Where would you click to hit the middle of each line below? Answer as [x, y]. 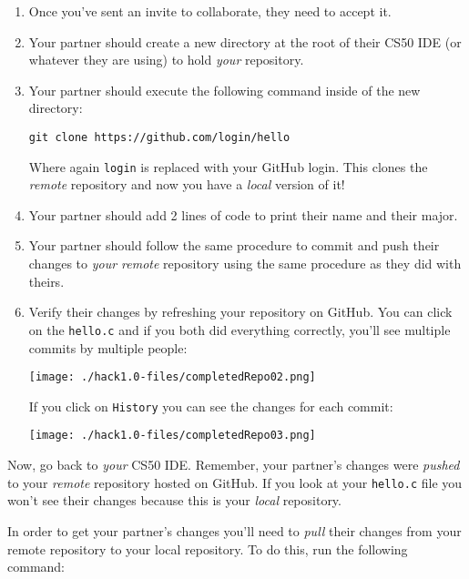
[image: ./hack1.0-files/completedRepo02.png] [172, 377]
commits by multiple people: [108, 347]
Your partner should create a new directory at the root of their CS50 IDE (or [245, 41]
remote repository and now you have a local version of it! [187, 184]
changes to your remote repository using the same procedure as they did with [245, 264]
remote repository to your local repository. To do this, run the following [208, 549]
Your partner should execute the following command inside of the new [224, 90]
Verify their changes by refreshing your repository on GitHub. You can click [240, 312]
